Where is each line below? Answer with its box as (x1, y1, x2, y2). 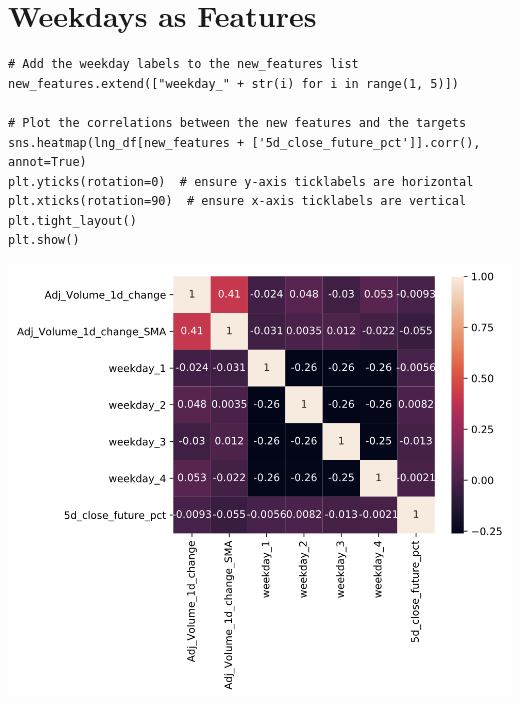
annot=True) (8, 155, 87, 170)
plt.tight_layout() (8, 213, 137, 228)
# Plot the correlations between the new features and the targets (8, 115, 467, 130)
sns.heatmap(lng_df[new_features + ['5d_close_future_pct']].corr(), (8, 135, 481, 150)
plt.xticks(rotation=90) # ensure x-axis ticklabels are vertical (8, 194, 467, 209)
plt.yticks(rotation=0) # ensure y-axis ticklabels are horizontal (8, 174, 474, 189)
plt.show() (8, 233, 80, 248)
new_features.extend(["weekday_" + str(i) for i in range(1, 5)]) (8, 76, 460, 91)
